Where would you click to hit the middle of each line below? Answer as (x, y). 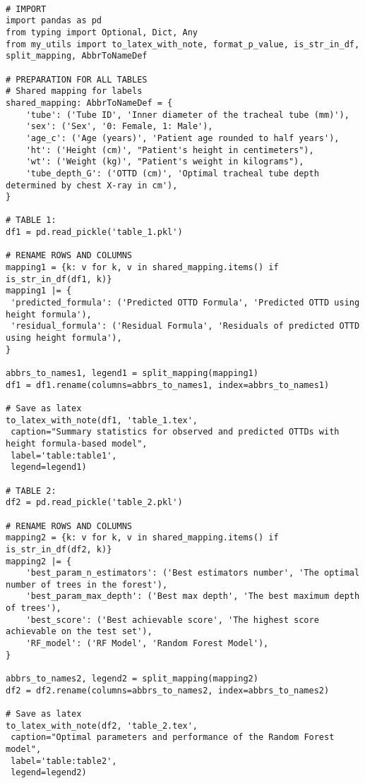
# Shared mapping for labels (74, 91)
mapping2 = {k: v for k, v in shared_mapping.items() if (142, 538)
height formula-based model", (77, 443)
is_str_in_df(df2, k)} (59, 549)
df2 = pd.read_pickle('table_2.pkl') (94, 503)
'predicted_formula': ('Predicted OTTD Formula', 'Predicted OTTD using (185, 303)
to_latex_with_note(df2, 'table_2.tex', (102, 726)
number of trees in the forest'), (87, 584)
